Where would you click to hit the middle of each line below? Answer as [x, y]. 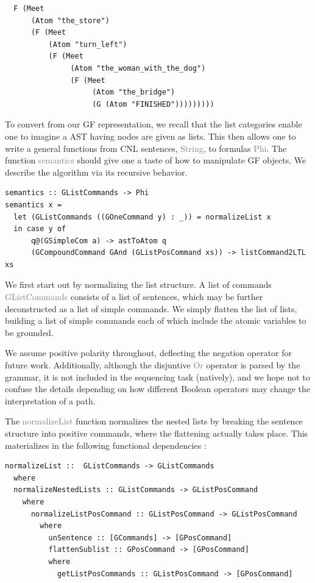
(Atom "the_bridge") [134, 92]
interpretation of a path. [50, 400]
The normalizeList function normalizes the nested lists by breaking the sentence [154, 421]
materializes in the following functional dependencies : [106, 445]
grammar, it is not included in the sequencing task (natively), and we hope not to [157, 377]
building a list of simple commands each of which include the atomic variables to [156, 320]
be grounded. [29, 332]
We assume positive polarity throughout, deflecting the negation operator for [149, 353]
